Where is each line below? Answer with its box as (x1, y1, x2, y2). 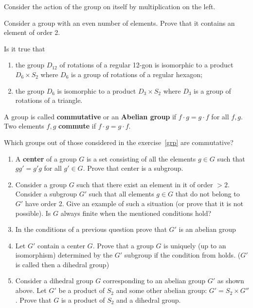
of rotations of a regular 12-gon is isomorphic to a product (59, 60, 234, 70)
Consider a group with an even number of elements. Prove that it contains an (4, 17, 235, 28)
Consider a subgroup (15, 189, 77, 199)
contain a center (37, 240, 85, 250)
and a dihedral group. (116, 294, 181, 305)
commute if (58, 121, 96, 131)
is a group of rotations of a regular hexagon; (71, 69, 202, 79)
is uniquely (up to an (163, 240, 226, 250)
